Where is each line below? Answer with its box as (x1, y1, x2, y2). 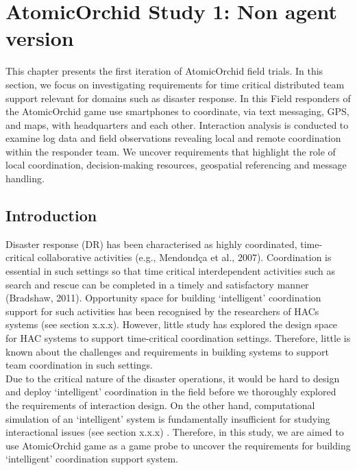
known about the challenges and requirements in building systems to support (5, 344, 329, 358)
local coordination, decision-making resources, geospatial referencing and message (5, 158, 347, 172)
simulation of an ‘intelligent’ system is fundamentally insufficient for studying (5, 411, 330, 425)
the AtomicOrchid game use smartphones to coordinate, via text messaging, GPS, (5, 104, 349, 119)
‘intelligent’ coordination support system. (5, 452, 178, 466)
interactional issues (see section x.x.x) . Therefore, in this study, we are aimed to (5, 425, 344, 439)
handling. (5, 171, 45, 186)
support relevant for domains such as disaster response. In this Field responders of (5, 90, 351, 105)
